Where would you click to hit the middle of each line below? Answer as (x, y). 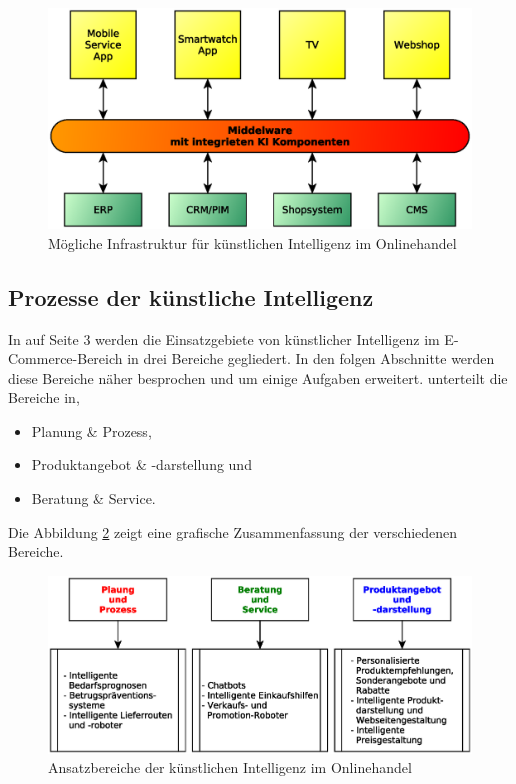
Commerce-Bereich (65, 358)
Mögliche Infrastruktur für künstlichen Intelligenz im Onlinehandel (252, 242)
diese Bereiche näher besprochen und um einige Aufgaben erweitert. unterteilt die (258, 377)
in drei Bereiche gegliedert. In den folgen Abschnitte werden (311, 358)
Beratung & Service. (93, 498)
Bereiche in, (44, 397)
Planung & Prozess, (91, 430)
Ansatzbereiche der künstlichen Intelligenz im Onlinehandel (230, 767)
